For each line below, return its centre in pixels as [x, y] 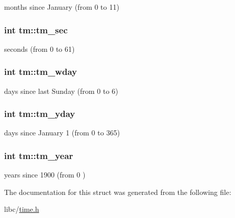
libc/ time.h [22, 209]
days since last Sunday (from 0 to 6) [61, 91]
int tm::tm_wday [41, 72]
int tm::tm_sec [36, 29]
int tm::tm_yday [40, 114]
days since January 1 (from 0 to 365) [62, 133]
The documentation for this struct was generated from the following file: [118, 192]
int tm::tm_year [39, 155]
